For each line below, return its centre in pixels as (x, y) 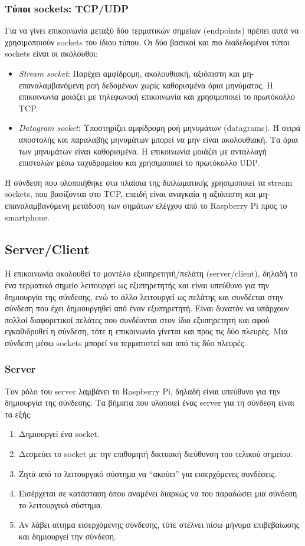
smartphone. (27, 217)
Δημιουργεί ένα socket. (59, 434)
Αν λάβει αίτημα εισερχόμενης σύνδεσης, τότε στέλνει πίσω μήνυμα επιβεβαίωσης (159, 524)
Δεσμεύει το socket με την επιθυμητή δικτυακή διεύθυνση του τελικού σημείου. (155, 454)
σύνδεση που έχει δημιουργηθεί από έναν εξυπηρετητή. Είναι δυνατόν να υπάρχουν (147, 308)
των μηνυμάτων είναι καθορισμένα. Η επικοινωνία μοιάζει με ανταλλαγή (142, 151)
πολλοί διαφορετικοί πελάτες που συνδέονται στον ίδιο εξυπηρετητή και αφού (137, 319)
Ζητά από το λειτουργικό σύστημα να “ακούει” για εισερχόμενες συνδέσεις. (147, 473)
